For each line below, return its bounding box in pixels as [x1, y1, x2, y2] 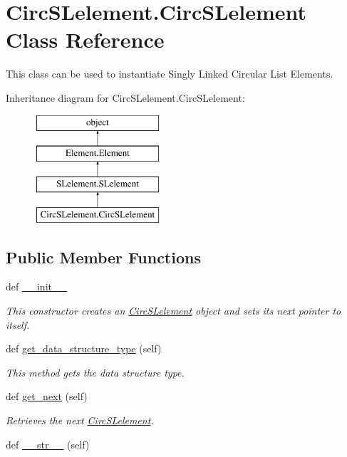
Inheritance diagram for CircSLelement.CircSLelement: [6, 90, 245, 105]
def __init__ [6, 279, 67, 294]
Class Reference [6, 25, 165, 54]
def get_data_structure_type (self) [6, 341, 162, 356]
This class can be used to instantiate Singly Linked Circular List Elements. [6, 66, 333, 81]
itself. [6, 317, 30, 332]
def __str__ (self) [6, 436, 90, 451]
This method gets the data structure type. [6, 364, 185, 379]
